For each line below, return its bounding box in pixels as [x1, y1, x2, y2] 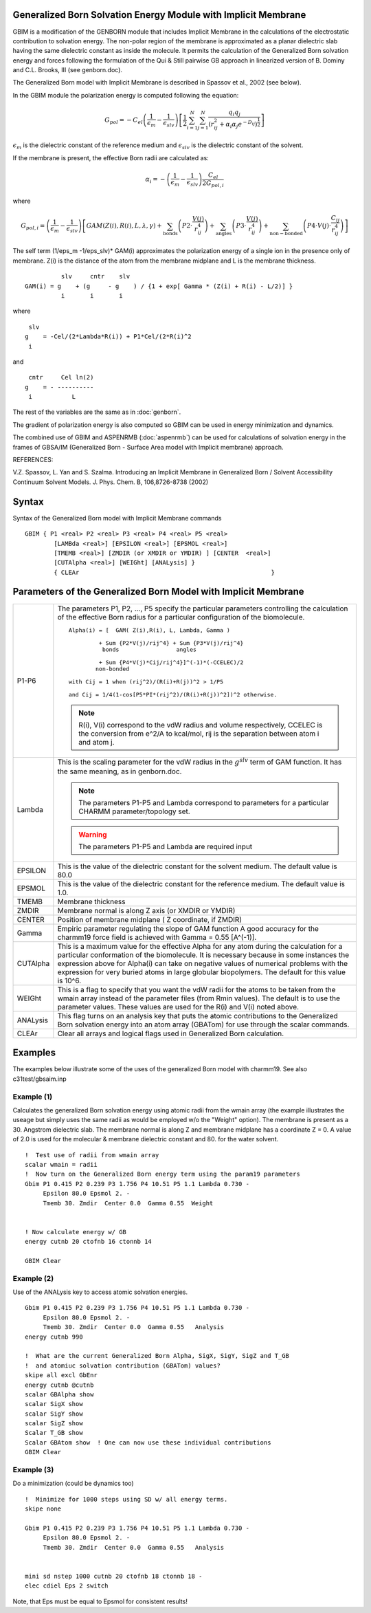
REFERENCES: [12, 456, 54, 464]
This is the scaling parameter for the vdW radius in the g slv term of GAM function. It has [57, 756, 342, 767]
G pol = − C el [104, 116, 144, 126]
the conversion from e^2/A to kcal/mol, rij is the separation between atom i [78, 729, 319, 738]
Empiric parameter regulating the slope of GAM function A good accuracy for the [57, 923, 319, 933]
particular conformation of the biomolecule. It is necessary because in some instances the [57, 950, 350, 959]
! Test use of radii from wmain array [25, 1151, 159, 1159]
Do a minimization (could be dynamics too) [12, 1479, 134, 1488]
